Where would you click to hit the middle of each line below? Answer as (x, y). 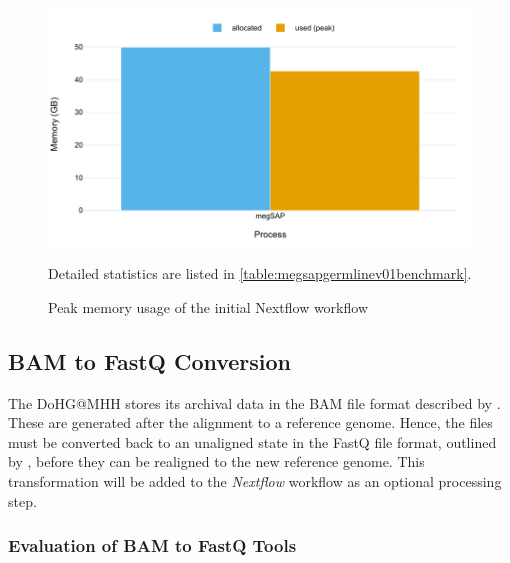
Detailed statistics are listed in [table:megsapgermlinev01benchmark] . (260, 273)
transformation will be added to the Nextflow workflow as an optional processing (255, 481)
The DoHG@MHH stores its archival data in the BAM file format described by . (254, 402)
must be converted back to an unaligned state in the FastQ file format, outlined (252, 441)
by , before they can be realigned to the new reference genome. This (216, 461)
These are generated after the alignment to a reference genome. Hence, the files (250, 422)
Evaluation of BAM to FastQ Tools (152, 545)
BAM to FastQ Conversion (150, 360)
